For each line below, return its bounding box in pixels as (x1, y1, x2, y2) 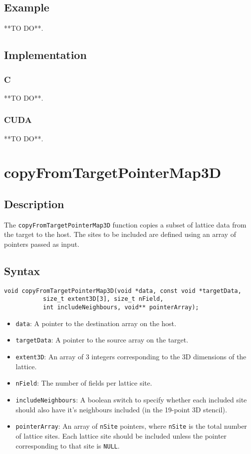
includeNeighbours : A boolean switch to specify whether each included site (15, 395, 247, 405)
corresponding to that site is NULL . (15, 440, 120, 451)
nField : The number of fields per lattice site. (15, 378, 152, 388)
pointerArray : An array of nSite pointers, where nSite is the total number (15, 421, 247, 431)
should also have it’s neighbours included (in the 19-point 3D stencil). (15, 404, 227, 414)
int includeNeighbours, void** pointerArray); (43, 304, 199, 311)
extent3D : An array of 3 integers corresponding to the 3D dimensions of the (15, 351, 247, 362)
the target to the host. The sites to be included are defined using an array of (4, 229, 236, 239)
